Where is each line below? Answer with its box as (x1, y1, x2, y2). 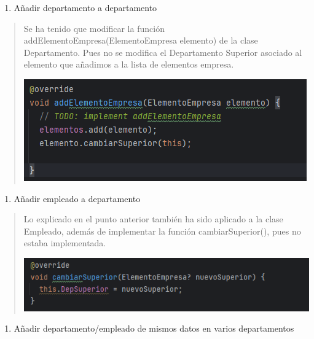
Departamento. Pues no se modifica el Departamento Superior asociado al (23, 45, 302, 58)
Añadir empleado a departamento (14, 192, 141, 205)
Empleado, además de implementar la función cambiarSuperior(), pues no (23, 224, 301, 237)
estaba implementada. (23, 236, 106, 249)
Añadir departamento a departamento (14, 1, 157, 14)
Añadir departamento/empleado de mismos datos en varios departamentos (14, 322, 294, 335)
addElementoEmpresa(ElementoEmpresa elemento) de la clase (23, 34, 258, 47)
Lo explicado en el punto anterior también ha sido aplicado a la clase (23, 212, 283, 225)
